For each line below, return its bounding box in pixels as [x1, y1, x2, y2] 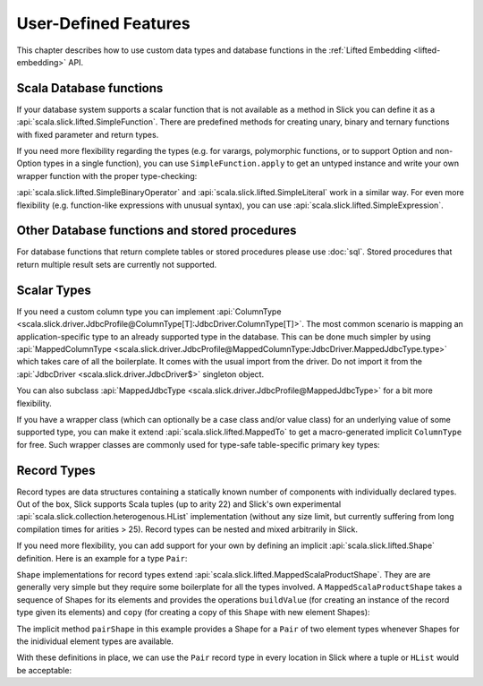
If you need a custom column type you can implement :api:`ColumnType [16, 305, 282, 317]
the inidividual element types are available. [16, 636, 174, 647]
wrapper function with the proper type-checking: [16, 170, 198, 181]
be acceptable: [16, 665, 72, 675]
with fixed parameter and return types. [16, 129, 159, 140]
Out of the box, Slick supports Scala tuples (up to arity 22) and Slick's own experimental [16, 498, 342, 510]
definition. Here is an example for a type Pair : [16, 553, 188, 563]
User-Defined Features [16, 13, 191, 33]
